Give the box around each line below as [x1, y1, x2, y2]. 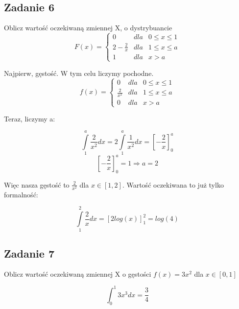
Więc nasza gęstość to [4, 179, 70, 190]
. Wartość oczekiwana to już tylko [122, 179, 224, 190]
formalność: [4, 189, 38, 199]
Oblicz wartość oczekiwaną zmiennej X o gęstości [4, 268, 151, 279]
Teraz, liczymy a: [4, 113, 55, 123]
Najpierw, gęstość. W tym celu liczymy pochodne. [4, 68, 154, 78]
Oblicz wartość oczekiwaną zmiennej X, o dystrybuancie [4, 23, 172, 33]
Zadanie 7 [4, 245, 54, 261]
